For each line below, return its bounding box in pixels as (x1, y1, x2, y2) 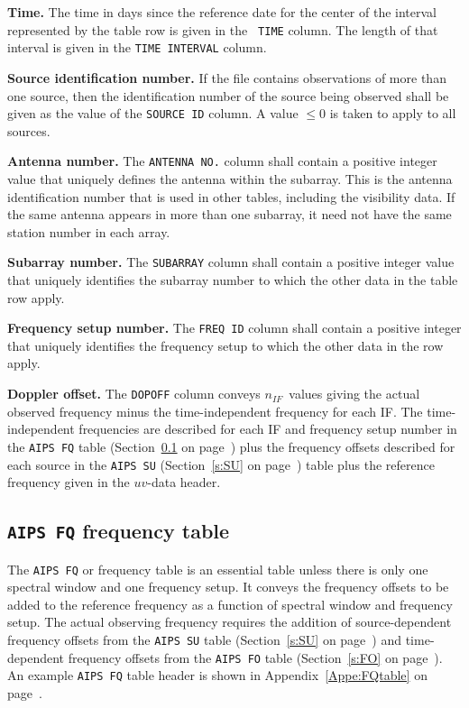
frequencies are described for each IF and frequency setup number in (78, 419, 457, 438)
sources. (7, 121, 51, 140)
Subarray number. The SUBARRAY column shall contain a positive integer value (7, 253, 455, 271)
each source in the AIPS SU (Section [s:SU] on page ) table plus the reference (7, 455, 435, 474)
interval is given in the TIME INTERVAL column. (7, 38, 267, 57)
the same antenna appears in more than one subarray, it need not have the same (7, 205, 452, 224)
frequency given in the (7, 473, 130, 492)
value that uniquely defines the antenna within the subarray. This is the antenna (7, 170, 453, 188)
